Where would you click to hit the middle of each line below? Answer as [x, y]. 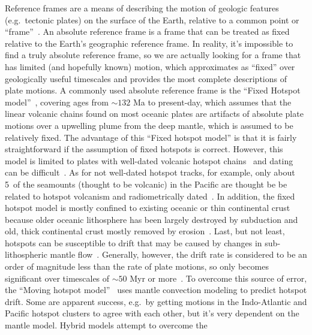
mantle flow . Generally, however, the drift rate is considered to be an [178, 254]
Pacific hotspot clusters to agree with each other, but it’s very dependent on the [152, 313]
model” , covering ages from [57, 102]
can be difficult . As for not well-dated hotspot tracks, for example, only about [150, 172]
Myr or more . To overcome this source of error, [218, 278]
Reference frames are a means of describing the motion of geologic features [142, 8]
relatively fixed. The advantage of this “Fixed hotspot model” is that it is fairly [151, 137]
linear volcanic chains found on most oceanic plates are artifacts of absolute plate [154, 114]
